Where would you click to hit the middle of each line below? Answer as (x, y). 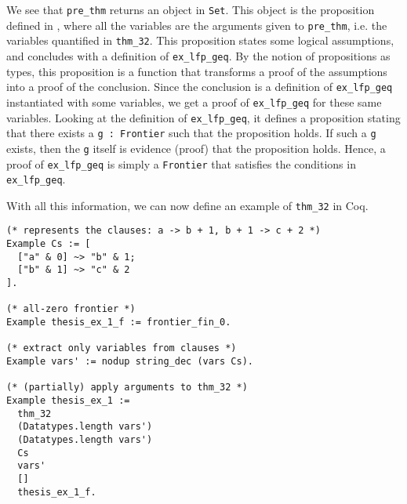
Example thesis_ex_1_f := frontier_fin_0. (119, 323)
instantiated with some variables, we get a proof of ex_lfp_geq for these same (194, 102)
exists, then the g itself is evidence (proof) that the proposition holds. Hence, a (196, 148)
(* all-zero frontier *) (71, 309)
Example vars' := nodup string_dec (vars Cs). (130, 362)
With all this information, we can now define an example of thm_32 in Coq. (187, 205)
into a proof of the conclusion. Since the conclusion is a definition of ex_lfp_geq (200, 87)
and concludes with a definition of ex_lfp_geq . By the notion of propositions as (198, 55)
